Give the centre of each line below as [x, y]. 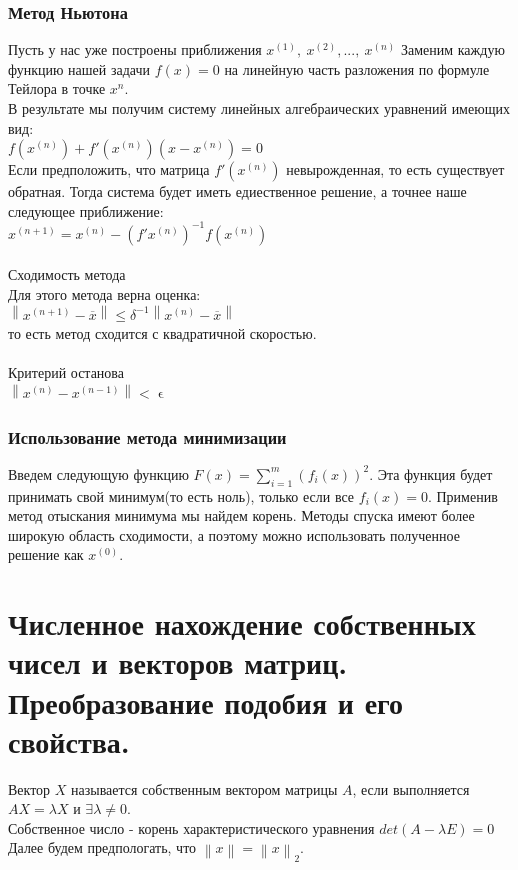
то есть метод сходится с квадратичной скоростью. [162, 333]
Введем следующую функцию [98, 473]
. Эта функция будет [431, 473]
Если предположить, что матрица [109, 169]
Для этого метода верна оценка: [104, 294]
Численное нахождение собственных [242, 623]
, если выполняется [411, 788]
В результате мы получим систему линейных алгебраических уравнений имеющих [259, 108]
